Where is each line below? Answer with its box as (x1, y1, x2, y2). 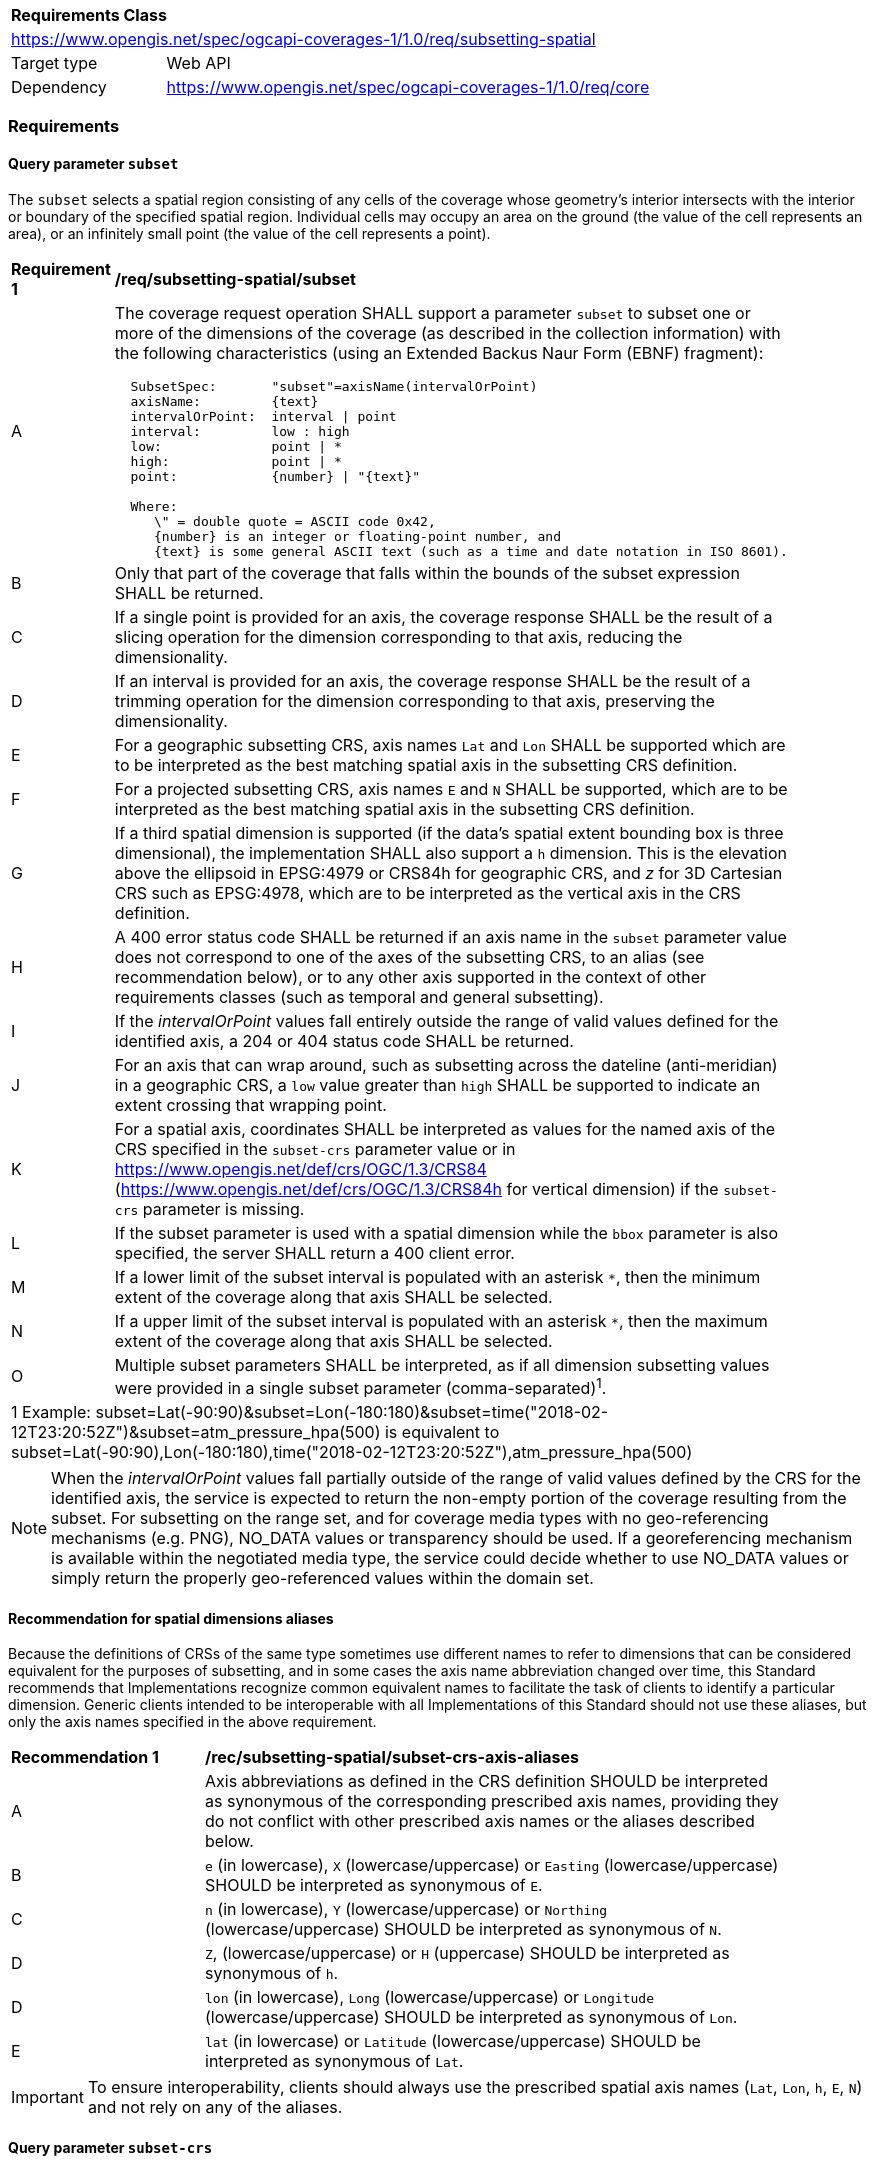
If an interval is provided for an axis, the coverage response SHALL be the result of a (114, 670, 751, 691)
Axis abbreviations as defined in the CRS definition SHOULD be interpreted (205, 1771, 768, 1792)
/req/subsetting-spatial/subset (114, 268, 356, 289)
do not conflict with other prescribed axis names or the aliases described (205, 1811, 755, 1832)
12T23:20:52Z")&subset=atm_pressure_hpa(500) (11, 1421, 381, 1442)
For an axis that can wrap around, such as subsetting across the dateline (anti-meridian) (114, 1054, 778, 1075)
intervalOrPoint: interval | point (130, 408, 397, 424)
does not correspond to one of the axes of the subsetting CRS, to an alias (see (114, 946, 705, 967)
